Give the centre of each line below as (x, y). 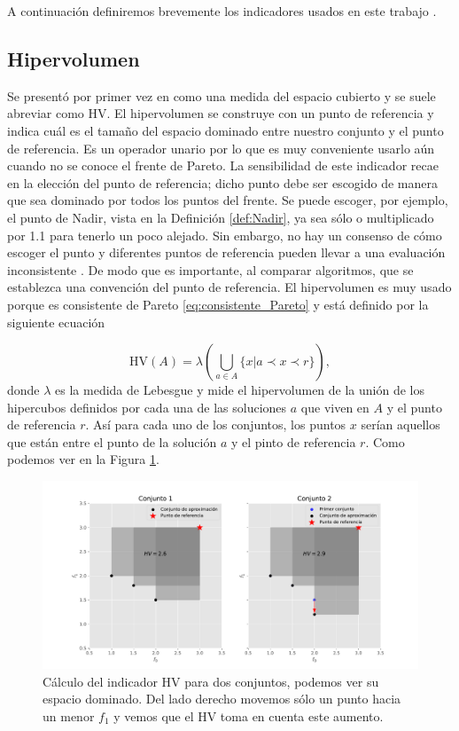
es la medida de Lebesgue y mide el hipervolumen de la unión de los (240, 390)
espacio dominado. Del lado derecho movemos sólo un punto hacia (222, 699)
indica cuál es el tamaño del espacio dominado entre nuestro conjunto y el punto (226, 130)
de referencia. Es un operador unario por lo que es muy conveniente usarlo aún (221, 148)
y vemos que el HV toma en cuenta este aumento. (249, 715)
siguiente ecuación (56, 322)
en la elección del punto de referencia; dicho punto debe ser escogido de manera (222, 182)
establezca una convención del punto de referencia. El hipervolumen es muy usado (229, 287)
